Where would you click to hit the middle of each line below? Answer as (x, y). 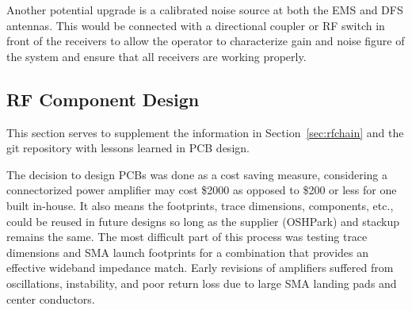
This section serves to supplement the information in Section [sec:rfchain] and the (205, 132)
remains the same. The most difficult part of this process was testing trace (187, 237)
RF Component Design (103, 99)
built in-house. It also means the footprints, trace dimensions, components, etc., (200, 205)
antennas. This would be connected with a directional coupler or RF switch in (196, 25)
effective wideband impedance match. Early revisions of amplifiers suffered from (200, 268)
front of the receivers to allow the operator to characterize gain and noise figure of (206, 41)
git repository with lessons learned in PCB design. (128, 148)
